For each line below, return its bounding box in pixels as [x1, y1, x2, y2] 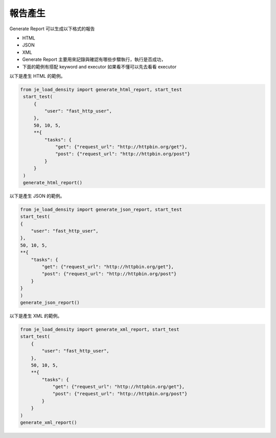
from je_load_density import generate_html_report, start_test [20, 86, 182, 92]
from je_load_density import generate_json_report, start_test [20, 206, 182, 212]
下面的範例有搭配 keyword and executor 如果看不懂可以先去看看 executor [22, 63, 177, 70]
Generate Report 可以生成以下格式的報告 [9, 26, 95, 32]
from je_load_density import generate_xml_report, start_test [20, 326, 179, 332]
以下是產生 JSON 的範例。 [9, 192, 65, 199]
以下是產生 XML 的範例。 [9, 313, 62, 319]
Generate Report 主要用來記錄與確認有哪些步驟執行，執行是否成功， [22, 56, 166, 62]
